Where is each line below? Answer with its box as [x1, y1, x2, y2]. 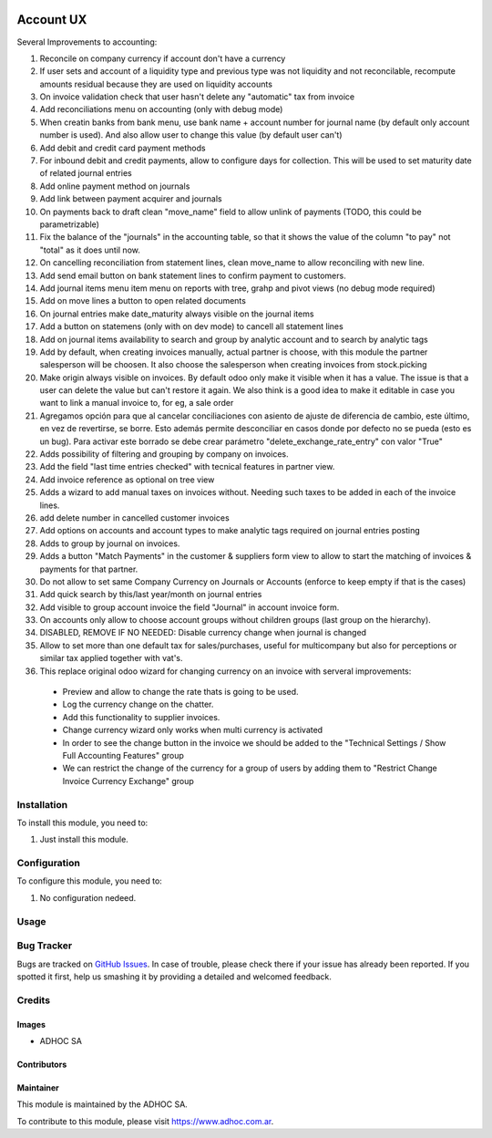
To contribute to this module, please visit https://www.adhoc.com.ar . [16, 1115, 274, 1126]
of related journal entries [39, 168, 132, 179]
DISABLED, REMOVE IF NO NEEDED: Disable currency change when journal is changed [39, 627, 367, 638]
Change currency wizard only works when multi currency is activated [62, 725, 323, 736]
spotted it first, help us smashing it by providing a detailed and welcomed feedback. [16, 971, 332, 982]
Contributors [16, 1059, 67, 1070]
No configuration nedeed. [39, 892, 137, 903]
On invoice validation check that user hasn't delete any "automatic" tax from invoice [39, 91, 355, 102]
